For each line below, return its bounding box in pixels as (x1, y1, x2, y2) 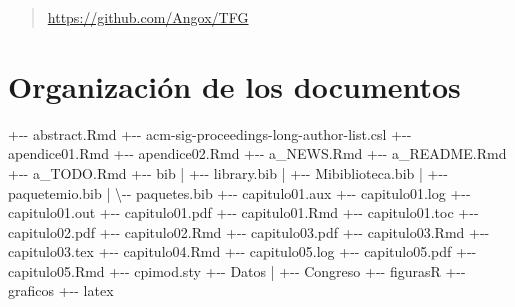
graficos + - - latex (8, 280, 114, 301)
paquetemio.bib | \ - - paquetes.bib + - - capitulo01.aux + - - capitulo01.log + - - (8, 182, 471, 203)
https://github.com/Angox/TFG (47, 7, 249, 27)
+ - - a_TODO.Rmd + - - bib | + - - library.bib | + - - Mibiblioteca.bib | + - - (8, 162, 448, 183)
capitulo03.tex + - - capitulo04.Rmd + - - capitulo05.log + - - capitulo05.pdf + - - (8, 241, 477, 262)
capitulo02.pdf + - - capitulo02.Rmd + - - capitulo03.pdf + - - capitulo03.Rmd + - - (8, 221, 490, 242)
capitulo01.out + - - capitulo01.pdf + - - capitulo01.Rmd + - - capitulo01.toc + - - (8, 202, 479, 223)
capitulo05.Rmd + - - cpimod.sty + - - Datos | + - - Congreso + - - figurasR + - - (8, 260, 466, 281)
